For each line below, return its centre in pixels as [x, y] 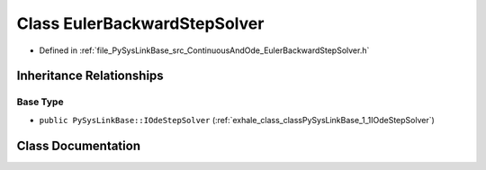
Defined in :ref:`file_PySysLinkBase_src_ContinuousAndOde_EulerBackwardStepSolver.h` [204, 50]
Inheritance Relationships [90, 76]
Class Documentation [79, 145]
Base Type [40, 102]
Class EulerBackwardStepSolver [140, 23]
